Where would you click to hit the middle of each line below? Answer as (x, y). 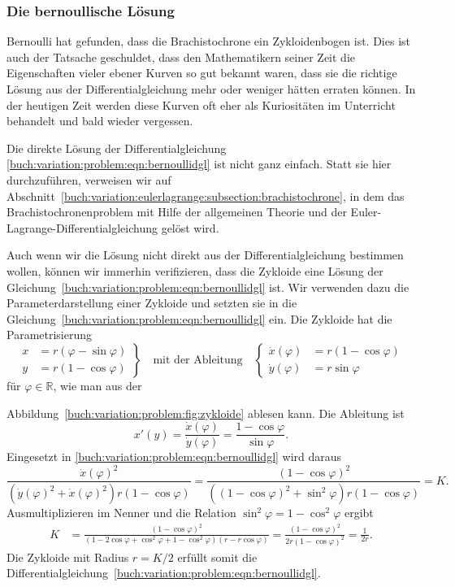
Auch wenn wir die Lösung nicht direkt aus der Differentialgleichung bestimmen (205, 255)
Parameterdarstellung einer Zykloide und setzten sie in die (152, 303)
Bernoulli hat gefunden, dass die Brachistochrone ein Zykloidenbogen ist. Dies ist (209, 41)
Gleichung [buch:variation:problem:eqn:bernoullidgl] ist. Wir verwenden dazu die (208, 287)
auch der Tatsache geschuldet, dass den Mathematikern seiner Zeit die (181, 57)
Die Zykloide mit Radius (68, 557)
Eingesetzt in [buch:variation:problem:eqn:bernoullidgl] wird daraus (174, 457)
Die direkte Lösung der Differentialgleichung (117, 148)
